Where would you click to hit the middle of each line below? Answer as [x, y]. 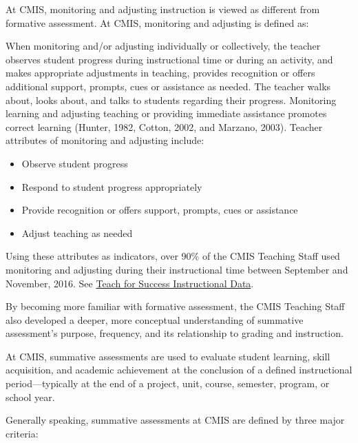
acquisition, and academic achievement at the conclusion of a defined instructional [179, 370]
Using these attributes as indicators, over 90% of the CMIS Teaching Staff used [173, 256]
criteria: [22, 433]
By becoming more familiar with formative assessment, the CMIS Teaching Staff [175, 306]
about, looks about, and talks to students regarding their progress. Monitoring [171, 100]
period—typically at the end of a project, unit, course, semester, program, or [168, 383]
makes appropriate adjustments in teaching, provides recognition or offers [160, 73]
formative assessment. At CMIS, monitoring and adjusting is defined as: [157, 22]
